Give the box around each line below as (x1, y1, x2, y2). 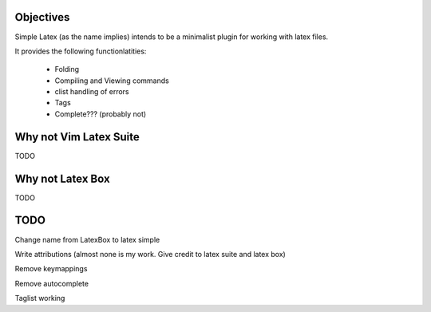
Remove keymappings (14, 264, 88, 274)
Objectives (14, 10, 70, 24)
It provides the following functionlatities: (14, 46, 147, 56)
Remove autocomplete (14, 278, 89, 288)
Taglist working (14, 294, 65, 303)
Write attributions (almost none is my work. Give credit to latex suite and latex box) (14, 249, 287, 259)
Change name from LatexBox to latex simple (14, 235, 160, 244)
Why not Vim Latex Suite (14, 130, 140, 144)
